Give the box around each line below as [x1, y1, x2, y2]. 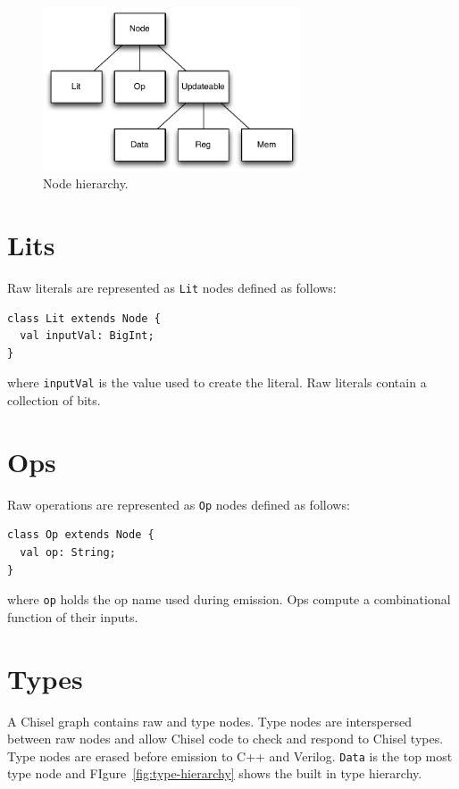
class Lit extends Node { [7, 311, 161, 325]
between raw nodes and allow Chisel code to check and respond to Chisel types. [7, 729, 444, 748]
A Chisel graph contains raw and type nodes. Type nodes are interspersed [7, 711, 412, 730]
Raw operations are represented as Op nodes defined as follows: [7, 494, 350, 513]
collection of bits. [7, 391, 101, 410]
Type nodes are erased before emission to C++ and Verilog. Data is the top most [7, 746, 453, 765]
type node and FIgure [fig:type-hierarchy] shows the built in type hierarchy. [7, 764, 422, 783]
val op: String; [20, 546, 116, 560]
